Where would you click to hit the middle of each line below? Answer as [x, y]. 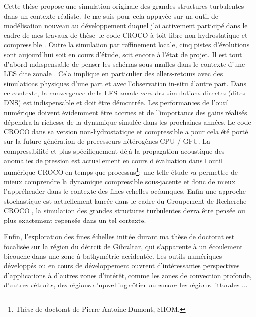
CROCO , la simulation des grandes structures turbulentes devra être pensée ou [125, 210]
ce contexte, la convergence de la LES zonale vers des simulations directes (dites [125, 93]
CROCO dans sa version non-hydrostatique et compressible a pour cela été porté [126, 131]
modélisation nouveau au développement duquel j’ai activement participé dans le [126, 25]
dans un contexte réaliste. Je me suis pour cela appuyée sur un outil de [111, 16]
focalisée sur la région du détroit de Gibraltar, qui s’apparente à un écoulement [123, 246]
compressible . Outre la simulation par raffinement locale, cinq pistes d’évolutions [127, 45]
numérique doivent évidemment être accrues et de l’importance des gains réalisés [126, 112]
